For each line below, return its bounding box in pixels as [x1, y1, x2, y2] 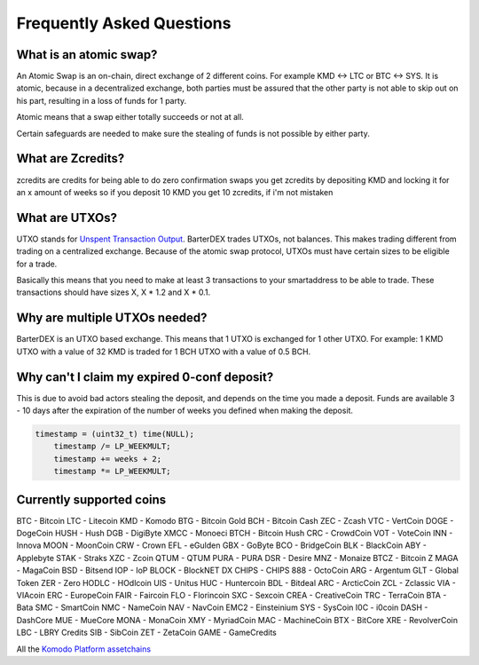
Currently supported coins [16, 492, 167, 507]
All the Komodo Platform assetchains [16, 644, 151, 654]
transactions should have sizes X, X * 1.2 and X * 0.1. [16, 287, 211, 297]
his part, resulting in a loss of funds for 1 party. [16, 95, 187, 106]
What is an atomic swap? [16, 47, 158, 62]
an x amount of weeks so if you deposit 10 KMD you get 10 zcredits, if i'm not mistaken [16, 186, 334, 197]
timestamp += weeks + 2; [53, 454, 162, 463]
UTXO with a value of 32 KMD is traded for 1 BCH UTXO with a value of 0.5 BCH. [16, 346, 311, 357]
